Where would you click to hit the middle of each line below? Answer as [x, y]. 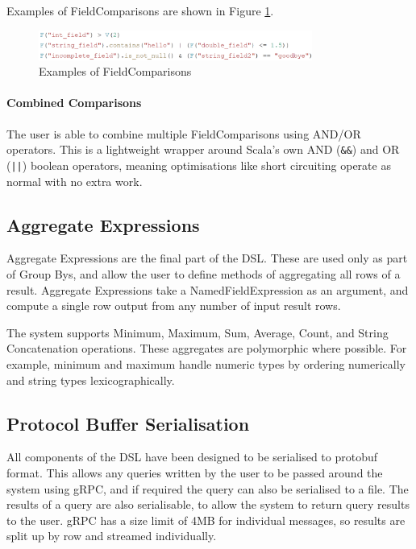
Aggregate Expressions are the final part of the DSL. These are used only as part [207, 258]
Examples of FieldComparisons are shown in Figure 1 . [140, 10]
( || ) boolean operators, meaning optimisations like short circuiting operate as [199, 165]
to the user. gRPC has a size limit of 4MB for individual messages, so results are [206, 520]
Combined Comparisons [74, 103]
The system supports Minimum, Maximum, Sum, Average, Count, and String [198, 332]
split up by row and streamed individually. [112, 536]
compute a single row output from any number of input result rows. [174, 305]
